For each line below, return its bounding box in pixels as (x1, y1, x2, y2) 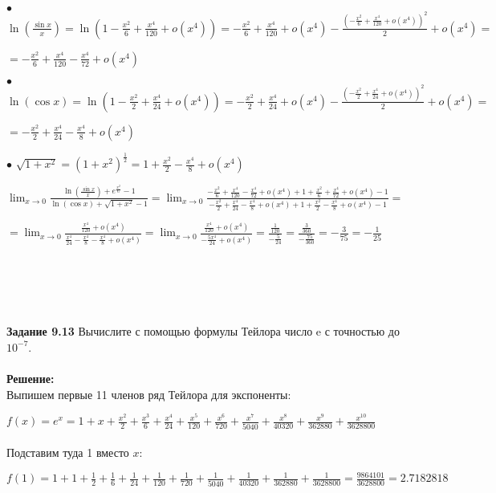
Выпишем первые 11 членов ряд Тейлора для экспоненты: (6, 385, 291, 402)
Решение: (6, 369, 55, 386)
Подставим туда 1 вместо (6, 444, 129, 461)
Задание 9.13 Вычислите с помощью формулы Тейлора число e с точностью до (6, 323, 400, 340)
